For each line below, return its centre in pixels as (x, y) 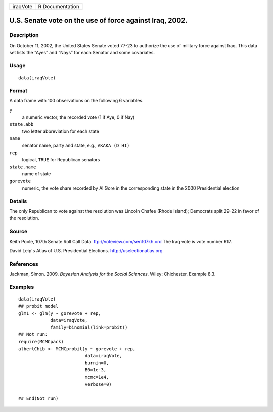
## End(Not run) (38, 398)
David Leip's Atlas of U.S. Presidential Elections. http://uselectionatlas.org (86, 251)
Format (18, 90)
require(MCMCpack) (41, 342)
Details (18, 201)
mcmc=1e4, (97, 377)
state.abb (21, 124)
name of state (36, 174)
